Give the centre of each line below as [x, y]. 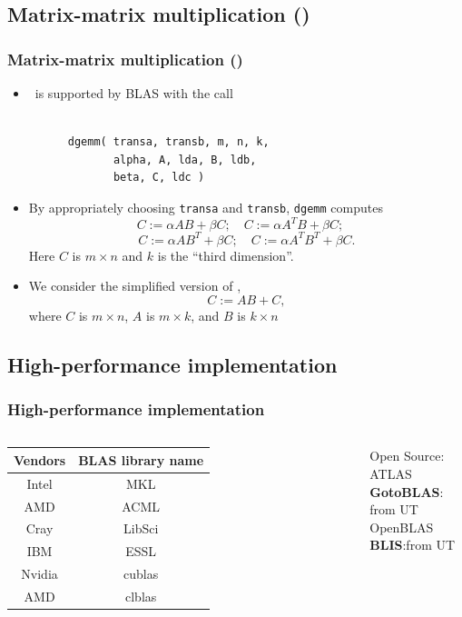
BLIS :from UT [413, 545]
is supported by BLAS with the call [134, 93]
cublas [141, 574]
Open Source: [407, 456]
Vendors [40, 459]
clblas [141, 596]
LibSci [141, 528]
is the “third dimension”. [226, 255]
